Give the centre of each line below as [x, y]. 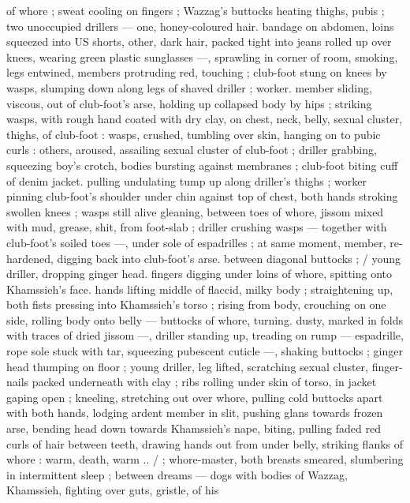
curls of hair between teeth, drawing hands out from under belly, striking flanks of [205, 443]
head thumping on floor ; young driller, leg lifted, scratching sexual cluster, [187, 366]
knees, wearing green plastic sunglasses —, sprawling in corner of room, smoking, [202, 56]
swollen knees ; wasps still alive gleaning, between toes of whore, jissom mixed [195, 211]
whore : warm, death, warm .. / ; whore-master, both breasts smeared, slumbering [205, 459]
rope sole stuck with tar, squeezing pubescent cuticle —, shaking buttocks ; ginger [205, 351]
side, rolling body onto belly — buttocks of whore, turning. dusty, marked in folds [205, 319]
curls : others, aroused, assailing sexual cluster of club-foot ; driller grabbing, [192, 150]
